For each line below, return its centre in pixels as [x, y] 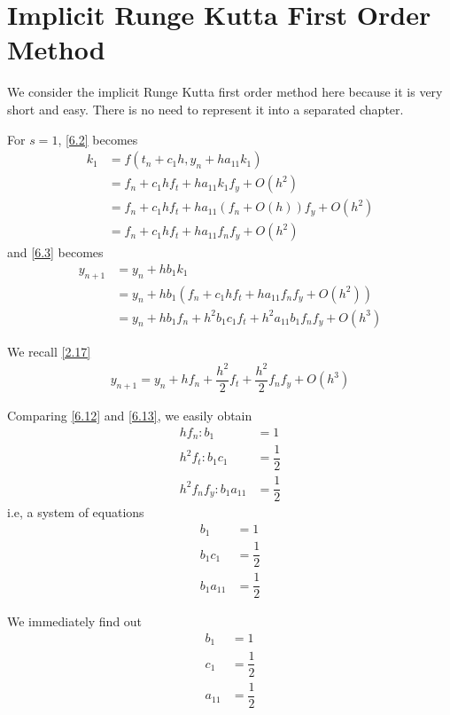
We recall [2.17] [49, 351]
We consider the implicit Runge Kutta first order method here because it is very [225, 92]
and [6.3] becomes [55, 252]
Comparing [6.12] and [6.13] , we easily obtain [130, 415]
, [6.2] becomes [98, 139]
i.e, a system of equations [76, 512]
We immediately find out [75, 621]
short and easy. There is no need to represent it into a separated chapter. [206, 109]
